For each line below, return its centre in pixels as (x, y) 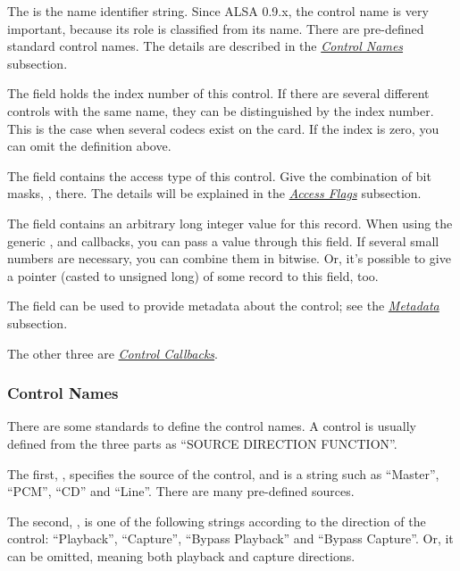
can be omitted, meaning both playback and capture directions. (181, 555)
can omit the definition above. (89, 146)
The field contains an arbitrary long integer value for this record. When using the (230, 223)
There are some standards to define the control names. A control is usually (212, 426)
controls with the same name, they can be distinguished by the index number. (221, 110)
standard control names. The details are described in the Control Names (205, 46)
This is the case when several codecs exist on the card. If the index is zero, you (223, 128)
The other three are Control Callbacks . (113, 353)
